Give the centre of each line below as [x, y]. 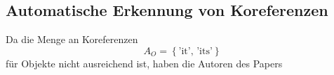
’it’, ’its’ [195, 51]
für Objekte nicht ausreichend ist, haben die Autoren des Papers [144, 63]
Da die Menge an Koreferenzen [72, 39]
